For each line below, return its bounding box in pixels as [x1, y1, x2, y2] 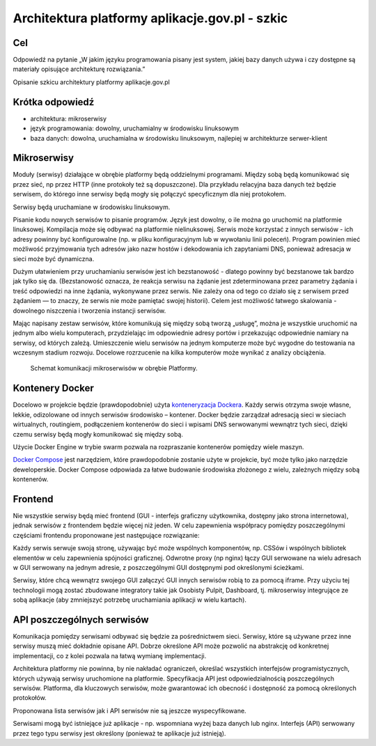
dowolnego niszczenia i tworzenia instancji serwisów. [13, 306, 166, 315]
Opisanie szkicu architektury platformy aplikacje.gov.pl [13, 77, 170, 86]
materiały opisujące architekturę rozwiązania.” [13, 65, 146, 73]
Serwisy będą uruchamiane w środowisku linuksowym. [13, 203, 171, 211]
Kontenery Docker [13, 382, 94, 394]
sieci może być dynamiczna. [13, 254, 95, 263]
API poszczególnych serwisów [13, 614, 149, 625]
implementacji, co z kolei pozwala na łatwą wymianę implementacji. [13, 651, 207, 660]
